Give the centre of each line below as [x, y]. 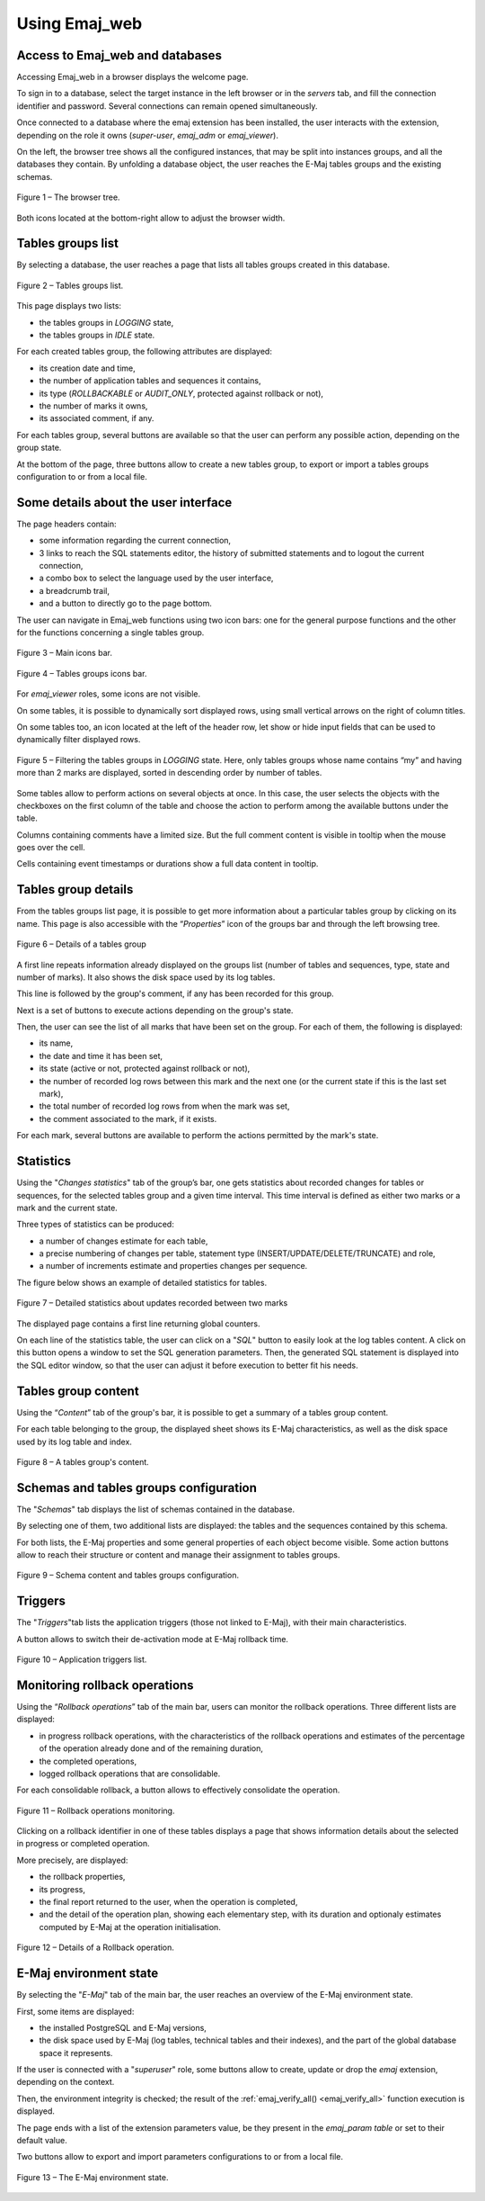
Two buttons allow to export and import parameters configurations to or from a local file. [180, 2157]
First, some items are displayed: [75, 2011]
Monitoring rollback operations [105, 1685]
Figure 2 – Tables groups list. [70, 285]
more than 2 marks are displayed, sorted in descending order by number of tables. [169, 773]
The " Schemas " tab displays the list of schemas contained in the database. [156, 1509]
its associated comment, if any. [97, 418]
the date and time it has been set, [101, 1056]
